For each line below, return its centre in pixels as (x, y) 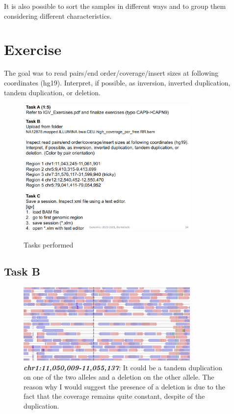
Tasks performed (49, 244)
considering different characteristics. (58, 15)
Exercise (33, 49)
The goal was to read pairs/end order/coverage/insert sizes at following (111, 73)
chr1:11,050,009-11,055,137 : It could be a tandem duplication (123, 367)
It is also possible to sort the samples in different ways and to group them (115, 6)
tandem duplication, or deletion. (52, 92)
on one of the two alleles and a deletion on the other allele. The (119, 377)
